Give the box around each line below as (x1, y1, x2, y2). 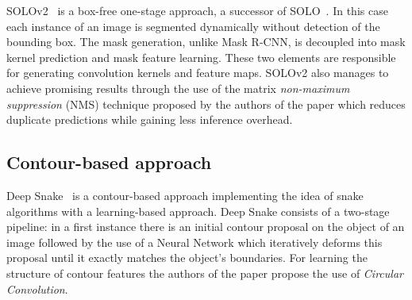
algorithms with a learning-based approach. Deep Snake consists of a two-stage (6, 202, 390, 219)
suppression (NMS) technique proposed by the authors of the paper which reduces (6, 95, 406, 112)
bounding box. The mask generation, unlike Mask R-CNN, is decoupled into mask (6, 33, 406, 50)
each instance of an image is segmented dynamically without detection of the (6, 17, 380, 34)
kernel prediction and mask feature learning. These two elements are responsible (6, 48, 396, 65)
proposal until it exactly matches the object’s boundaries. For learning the (6, 249, 368, 266)
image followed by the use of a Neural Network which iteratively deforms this (6, 233, 383, 250)
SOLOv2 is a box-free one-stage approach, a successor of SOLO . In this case (6, 2, 388, 18)
